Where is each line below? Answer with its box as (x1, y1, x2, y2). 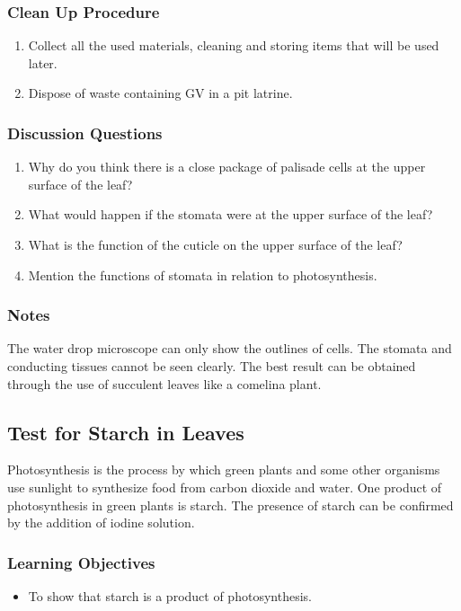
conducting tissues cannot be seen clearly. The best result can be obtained (7, 357, 416, 375)
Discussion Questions (7, 121, 163, 144)
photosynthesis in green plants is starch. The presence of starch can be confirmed (7, 495, 454, 514)
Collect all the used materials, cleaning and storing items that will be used (28, 36, 439, 55)
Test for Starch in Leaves (7, 418, 244, 446)
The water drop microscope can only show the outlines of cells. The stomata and (7, 339, 452, 358)
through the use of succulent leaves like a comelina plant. (7, 374, 322, 393)
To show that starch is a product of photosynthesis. (28, 586, 312, 605)
